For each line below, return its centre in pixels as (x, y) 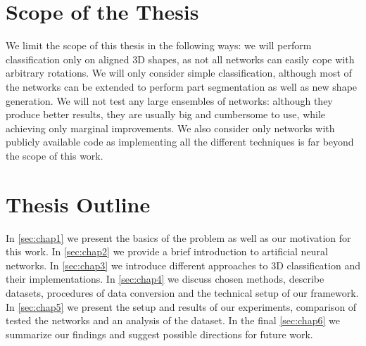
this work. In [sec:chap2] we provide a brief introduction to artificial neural (167, 251)
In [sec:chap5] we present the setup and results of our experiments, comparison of (181, 306)
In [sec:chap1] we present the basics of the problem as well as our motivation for (178, 237)
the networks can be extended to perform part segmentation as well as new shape (182, 86)
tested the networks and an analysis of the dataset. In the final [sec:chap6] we (173, 320)
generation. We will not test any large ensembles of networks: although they (169, 100)
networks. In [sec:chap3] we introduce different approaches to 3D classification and (183, 265)
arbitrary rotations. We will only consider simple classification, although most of (179, 73)
